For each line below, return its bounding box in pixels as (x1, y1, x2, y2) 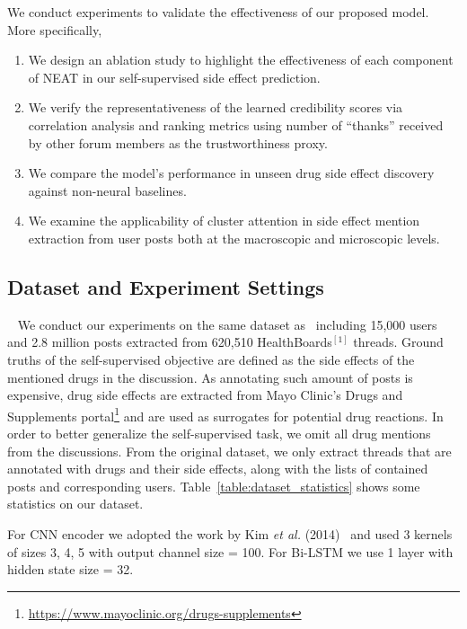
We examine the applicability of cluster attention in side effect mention (28, 211, 420, 230)
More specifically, (7, 20, 102, 39)
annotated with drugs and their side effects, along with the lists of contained (7, 459, 428, 478)
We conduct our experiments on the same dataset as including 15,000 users (17, 314, 437, 333)
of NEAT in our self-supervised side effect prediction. (28, 67, 321, 86)
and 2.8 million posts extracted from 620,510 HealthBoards (7, 332, 332, 351)
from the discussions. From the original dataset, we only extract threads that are (7, 441, 452, 460)
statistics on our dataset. (7, 494, 144, 513)
